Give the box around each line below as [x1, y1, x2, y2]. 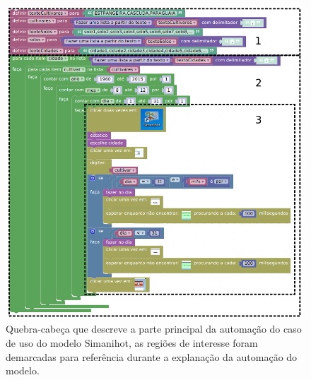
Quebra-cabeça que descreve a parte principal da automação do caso [6, 321, 302, 336]
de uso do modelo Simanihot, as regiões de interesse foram [6, 335, 258, 350]
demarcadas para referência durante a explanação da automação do [6, 349, 298, 364]
